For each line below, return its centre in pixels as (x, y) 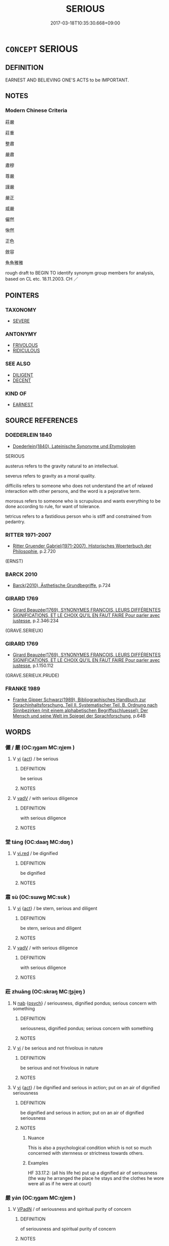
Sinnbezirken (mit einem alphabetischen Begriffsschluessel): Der (80, 710)
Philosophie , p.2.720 (34, 551)
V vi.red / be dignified (35, 853)
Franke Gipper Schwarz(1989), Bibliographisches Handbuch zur (79, 700)
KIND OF (16, 394)
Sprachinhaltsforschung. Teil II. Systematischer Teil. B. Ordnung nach (85, 705)
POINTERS (22, 295)
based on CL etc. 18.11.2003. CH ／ (42, 279)
